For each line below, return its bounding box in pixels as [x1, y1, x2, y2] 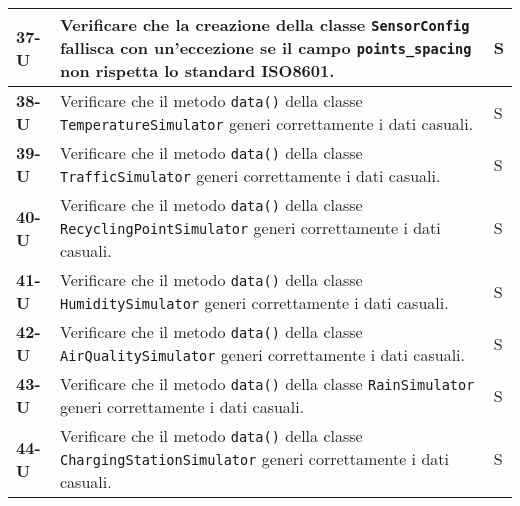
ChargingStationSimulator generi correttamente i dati [59, 447, 449, 470]
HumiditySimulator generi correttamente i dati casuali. [59, 291, 449, 314]
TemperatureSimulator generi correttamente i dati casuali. [59, 112, 474, 135]
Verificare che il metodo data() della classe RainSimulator [59, 372, 475, 395]
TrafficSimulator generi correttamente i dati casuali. [59, 164, 441, 187]
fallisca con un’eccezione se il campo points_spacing [59, 36, 472, 59]
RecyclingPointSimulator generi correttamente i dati [59, 216, 441, 239]
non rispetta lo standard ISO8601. [59, 59, 335, 82]
